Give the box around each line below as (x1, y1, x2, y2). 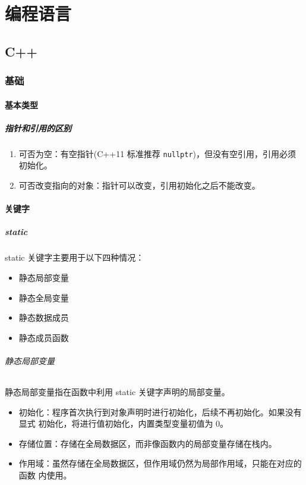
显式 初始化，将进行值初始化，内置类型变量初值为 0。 (18, 417, 229, 430)
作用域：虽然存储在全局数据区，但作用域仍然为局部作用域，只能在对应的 (18, 457, 302, 470)
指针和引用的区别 (5, 121, 71, 134)
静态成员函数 (18, 331, 69, 343)
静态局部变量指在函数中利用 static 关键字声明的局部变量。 (5, 386, 230, 398)
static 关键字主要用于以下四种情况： (5, 251, 144, 264)
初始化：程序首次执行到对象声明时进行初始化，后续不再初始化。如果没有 (18, 405, 302, 418)
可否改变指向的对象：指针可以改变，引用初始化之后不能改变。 (18, 179, 260, 191)
